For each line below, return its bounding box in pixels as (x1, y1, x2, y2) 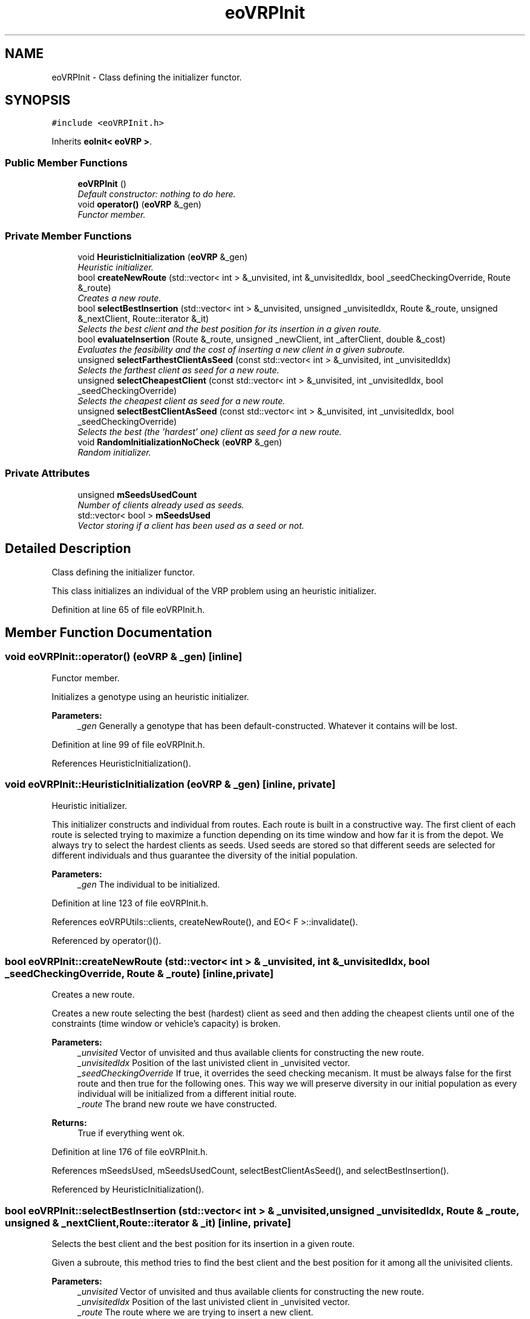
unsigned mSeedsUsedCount (77, 489, 197, 500)
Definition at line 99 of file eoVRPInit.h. (51, 739, 205, 750)
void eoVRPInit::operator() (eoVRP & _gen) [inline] (5, 650, 243, 663)
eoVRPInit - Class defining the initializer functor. (51, 71, 242, 82)
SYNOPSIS (5, 93, 71, 108)
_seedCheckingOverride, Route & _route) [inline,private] (5, 967, 274, 980)
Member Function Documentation (5, 624, 212, 640)
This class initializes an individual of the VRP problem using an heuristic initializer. (51, 585, 376, 596)
